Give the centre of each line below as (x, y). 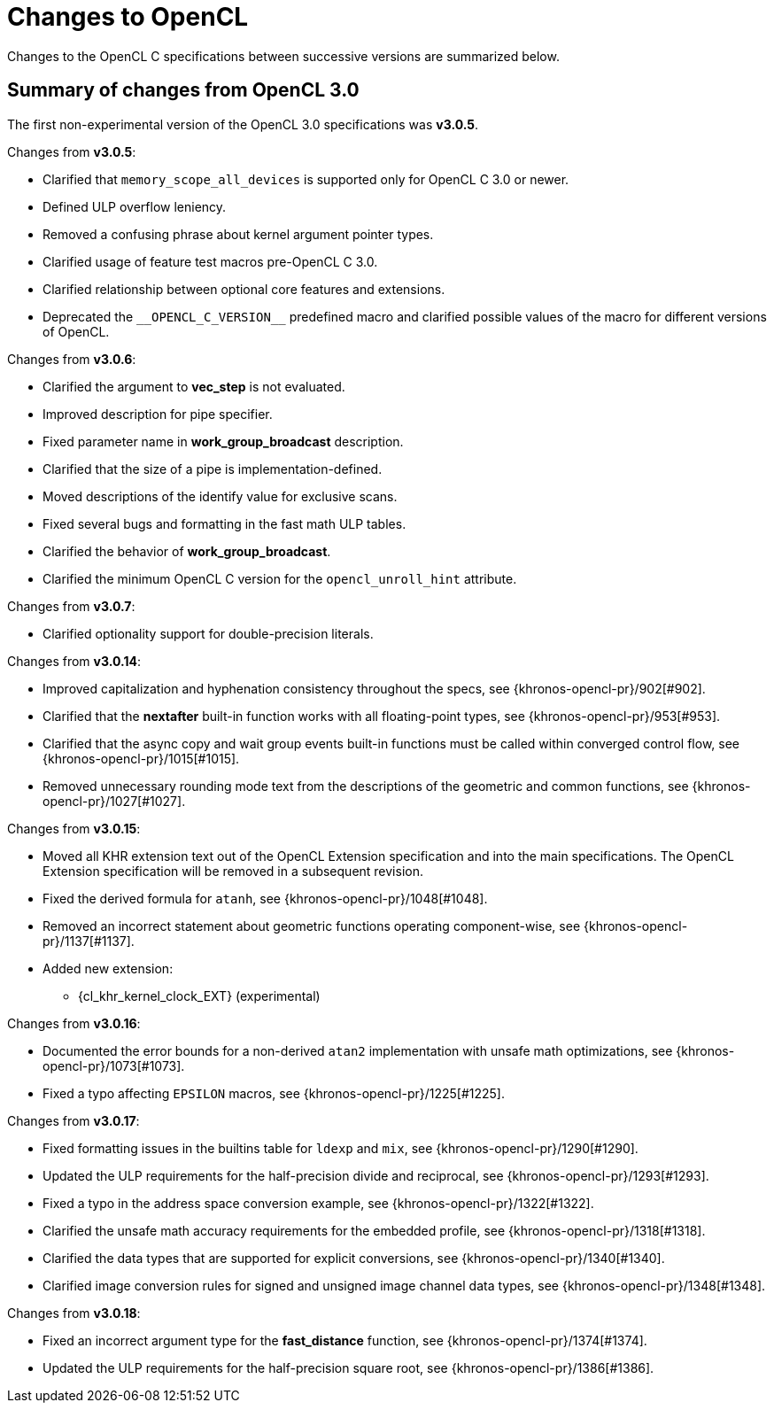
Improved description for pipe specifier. (158, 414)
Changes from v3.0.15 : (74, 828)
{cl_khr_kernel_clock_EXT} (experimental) (199, 996)
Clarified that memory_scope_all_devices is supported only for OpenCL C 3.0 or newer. (306, 179)
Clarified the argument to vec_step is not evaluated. (194, 386)
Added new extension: (108, 968)
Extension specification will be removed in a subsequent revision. (233, 871)
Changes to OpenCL (128, 17)
